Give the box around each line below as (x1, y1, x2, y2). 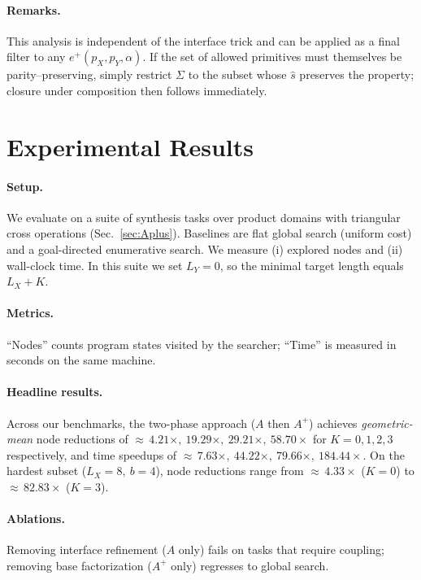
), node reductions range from (155, 462, 304, 479)
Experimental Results (7, 129, 254, 163)
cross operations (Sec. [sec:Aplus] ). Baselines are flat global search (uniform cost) (7, 225, 412, 242)
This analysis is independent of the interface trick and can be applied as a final (7, 32, 400, 49)
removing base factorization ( (7, 556, 152, 573)
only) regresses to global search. (171, 556, 329, 573)
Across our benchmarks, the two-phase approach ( (7, 414, 256, 431)
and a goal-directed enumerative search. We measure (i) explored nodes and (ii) (7, 240, 403, 257)
